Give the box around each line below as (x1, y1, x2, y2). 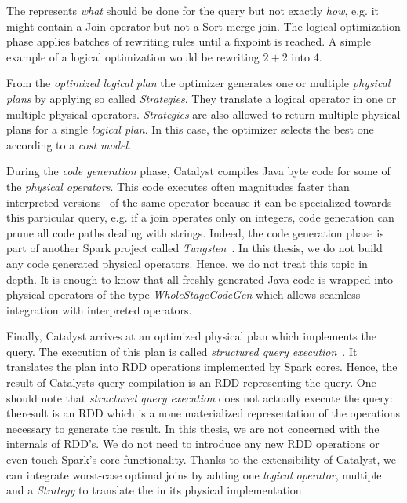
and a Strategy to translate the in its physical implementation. (6, 482, 305, 498)
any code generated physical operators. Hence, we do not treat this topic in (6, 255, 368, 271)
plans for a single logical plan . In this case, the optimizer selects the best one (6, 121, 374, 138)
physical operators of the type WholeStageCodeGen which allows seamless (6, 286, 361, 303)
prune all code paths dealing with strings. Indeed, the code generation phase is (6, 224, 384, 240)
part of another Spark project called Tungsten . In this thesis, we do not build (6, 240, 383, 256)
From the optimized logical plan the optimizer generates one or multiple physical (6, 75, 391, 91)
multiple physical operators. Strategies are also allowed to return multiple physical (6, 105, 401, 122)
